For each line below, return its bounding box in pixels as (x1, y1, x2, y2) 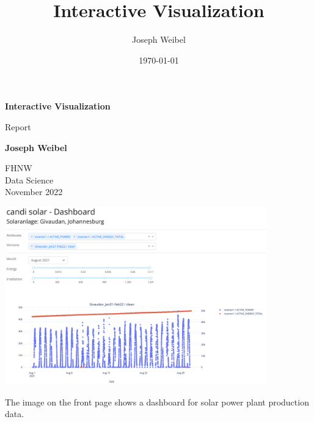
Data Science (5, 173, 54, 186)
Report (5, 120, 31, 133)
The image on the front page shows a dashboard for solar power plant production (5, 395, 309, 408)
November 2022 (5, 185, 63, 198)
